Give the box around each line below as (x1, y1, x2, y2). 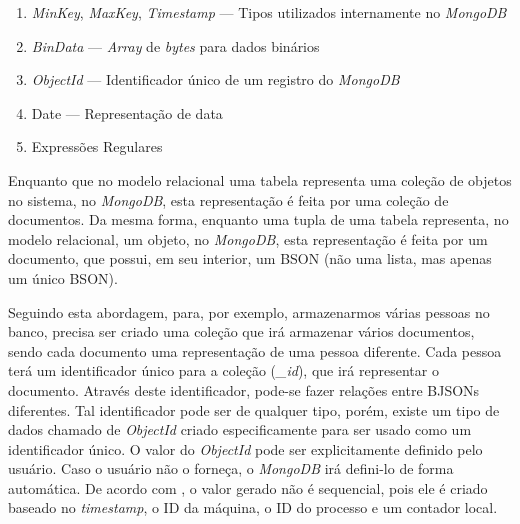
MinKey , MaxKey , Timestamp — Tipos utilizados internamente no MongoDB (31, 2, 507, 22)
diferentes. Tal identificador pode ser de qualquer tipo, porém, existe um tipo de (8, 399, 500, 420)
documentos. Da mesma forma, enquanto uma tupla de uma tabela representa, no (8, 209, 509, 230)
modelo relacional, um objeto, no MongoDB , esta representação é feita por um (8, 228, 488, 249)
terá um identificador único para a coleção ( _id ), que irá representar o (8, 360, 439, 381)
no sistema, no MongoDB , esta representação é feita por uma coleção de (8, 189, 449, 210)
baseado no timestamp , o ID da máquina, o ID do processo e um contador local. (8, 497, 498, 518)
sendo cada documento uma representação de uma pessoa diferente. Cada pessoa (8, 340, 502, 361)
